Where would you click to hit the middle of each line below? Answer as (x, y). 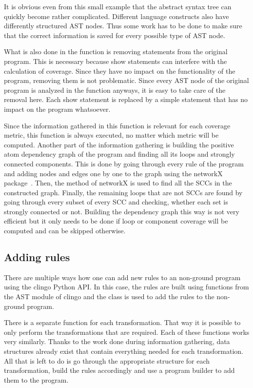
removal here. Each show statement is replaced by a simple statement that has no (126, 99)
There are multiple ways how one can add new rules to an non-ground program (122, 277)
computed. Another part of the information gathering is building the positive (119, 144)
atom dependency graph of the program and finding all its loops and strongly (119, 154)
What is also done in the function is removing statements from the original (116, 51)
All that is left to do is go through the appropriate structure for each (107, 360)
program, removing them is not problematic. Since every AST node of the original (126, 80)
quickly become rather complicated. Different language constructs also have (117, 16)
